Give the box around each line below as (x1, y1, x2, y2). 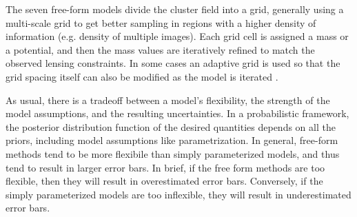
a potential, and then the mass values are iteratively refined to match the (6, 42, 315, 56)
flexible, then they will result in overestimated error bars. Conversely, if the (6, 174, 323, 188)
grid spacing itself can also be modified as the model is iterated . (6, 69, 278, 83)
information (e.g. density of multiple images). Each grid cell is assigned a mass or (6, 29, 349, 43)
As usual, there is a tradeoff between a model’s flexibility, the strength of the (6, 92, 330, 107)
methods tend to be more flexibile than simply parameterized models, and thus (6, 146, 340, 161)
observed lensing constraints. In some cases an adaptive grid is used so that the (6, 56, 340, 70)
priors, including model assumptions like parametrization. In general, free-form (6, 133, 338, 147)
